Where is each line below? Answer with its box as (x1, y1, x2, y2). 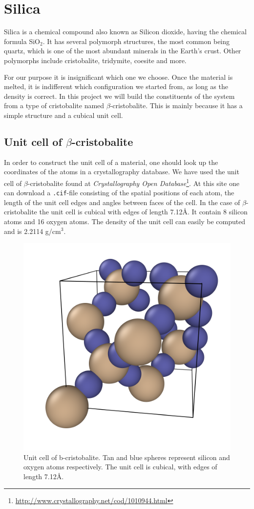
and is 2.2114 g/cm (4, 226, 61, 236)
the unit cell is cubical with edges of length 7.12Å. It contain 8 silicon (39, 207, 248, 217)
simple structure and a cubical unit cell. (4, 110, 123, 120)
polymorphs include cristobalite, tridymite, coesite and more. (4, 55, 187, 65)
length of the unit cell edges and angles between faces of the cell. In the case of (4, 197, 240, 207)
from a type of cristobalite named (4, 100, 105, 111)
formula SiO (4, 36, 40, 46)
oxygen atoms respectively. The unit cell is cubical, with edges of (23, 462, 217, 472)
